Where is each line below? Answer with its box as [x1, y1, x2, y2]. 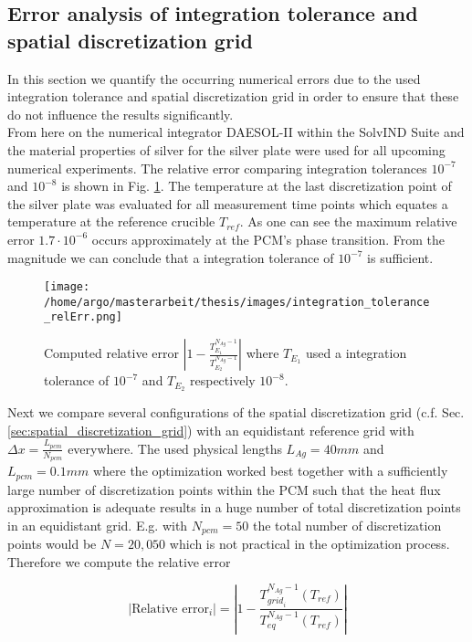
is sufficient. [367, 247, 434, 267]
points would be [7, 534, 97, 553]
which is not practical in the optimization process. [169, 534, 450, 553]
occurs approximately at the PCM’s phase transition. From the [91, 229, 446, 248]
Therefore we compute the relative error [7, 552, 231, 571]
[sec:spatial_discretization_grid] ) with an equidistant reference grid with [7, 420, 414, 439]
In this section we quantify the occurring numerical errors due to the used [7, 68, 421, 88]
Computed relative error [44, 343, 179, 363]
